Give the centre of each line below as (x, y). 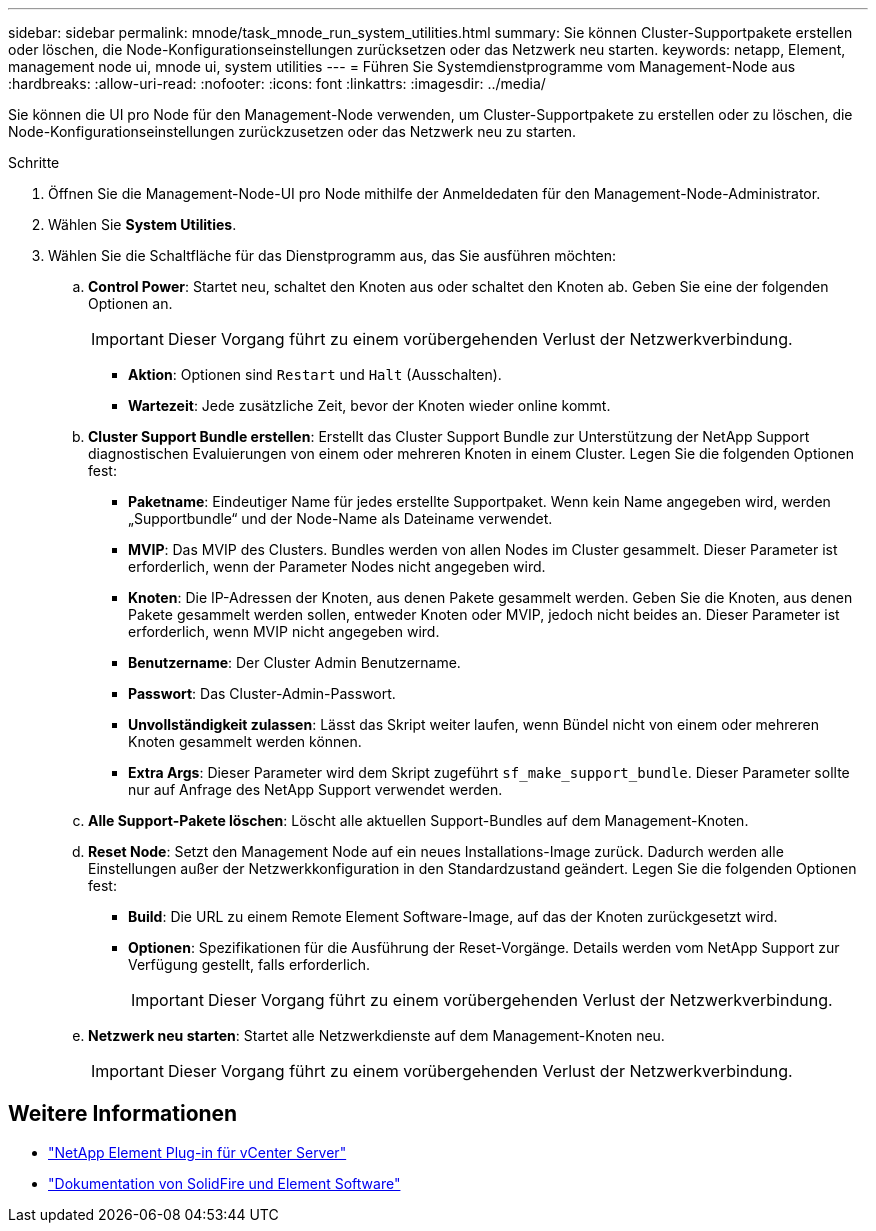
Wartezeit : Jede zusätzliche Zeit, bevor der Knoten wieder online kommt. (369, 405)
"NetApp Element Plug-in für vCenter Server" (197, 1152)
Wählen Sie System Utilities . (142, 224)
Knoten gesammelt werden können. (245, 741)
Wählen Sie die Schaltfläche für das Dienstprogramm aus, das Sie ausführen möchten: (332, 255)
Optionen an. (130, 303)
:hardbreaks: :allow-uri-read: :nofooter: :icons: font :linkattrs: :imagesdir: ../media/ (277, 83)
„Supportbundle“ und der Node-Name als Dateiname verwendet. (340, 518)
